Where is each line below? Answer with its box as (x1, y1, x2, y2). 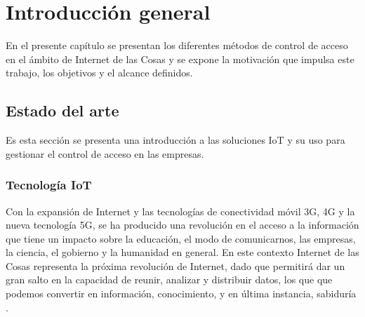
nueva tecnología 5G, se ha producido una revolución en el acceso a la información (6, 217, 359, 232)
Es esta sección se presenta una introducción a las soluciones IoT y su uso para (6, 133, 345, 147)
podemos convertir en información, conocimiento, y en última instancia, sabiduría (6, 286, 357, 301)
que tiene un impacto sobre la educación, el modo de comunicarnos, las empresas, (6, 231, 356, 245)
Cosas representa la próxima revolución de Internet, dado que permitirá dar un (6, 258, 345, 273)
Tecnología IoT (6, 176, 92, 194)
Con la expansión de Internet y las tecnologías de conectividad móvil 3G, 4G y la (6, 203, 355, 218)
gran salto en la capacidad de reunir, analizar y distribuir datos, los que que (6, 272, 333, 287)
